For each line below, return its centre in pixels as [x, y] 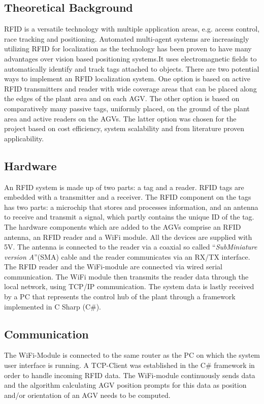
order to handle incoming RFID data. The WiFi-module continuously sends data [130, 375]
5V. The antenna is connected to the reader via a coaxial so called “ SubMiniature [131, 247]
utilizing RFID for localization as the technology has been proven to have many [128, 49]
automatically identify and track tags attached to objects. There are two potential [132, 68]
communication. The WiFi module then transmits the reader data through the [126, 276]
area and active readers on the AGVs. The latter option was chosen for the [120, 118]
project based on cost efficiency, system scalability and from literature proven [124, 128]
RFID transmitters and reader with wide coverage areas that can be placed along [130, 88]
